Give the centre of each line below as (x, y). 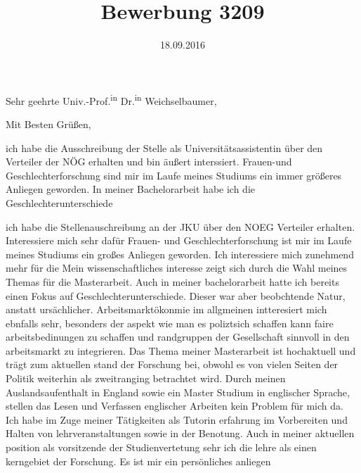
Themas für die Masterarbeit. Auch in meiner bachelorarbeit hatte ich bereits (172, 281)
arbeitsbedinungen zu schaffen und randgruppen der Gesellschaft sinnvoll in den (178, 337)
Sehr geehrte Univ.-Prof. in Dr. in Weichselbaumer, (111, 99)
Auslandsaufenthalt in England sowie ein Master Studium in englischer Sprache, (178, 392)
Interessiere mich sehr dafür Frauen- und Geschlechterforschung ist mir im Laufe (179, 240)
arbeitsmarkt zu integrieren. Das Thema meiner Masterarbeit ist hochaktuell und (181, 350)
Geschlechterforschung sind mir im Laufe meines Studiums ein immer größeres (174, 175)
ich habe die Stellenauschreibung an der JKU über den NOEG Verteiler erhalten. (180, 226)
